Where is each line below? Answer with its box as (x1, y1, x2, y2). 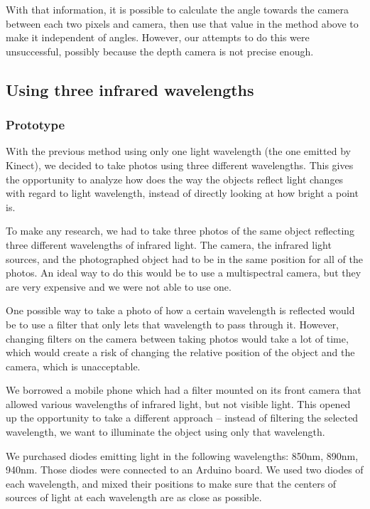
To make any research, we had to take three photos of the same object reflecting (6, 223, 355, 238)
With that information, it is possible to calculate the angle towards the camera (6, 2, 349, 16)
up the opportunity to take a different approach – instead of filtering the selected (6, 410, 359, 425)
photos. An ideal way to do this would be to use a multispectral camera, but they (6, 265, 361, 280)
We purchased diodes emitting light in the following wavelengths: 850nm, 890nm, (6, 448, 359, 463)
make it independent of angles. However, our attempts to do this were (6, 30, 310, 45)
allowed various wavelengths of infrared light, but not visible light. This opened (6, 396, 351, 411)
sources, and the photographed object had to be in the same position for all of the (6, 251, 363, 266)
